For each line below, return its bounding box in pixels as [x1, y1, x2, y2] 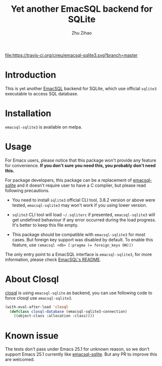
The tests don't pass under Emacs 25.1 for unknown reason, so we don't [5, 346, 150, 352]
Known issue [5, 330, 59, 341]
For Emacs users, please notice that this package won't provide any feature [5, 157, 157, 163]
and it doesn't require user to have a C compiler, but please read [17, 182, 146, 188]
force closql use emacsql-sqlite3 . [5, 295, 72, 301]
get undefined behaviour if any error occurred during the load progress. [12, 216, 157, 223]
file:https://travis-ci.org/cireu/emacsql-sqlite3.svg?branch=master [5, 52, 138, 58]
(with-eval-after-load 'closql [5, 304, 69, 309]
